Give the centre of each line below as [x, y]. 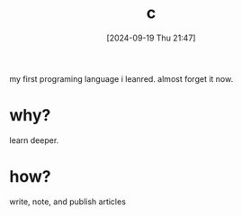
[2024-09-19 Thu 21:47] [151, 38]
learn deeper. [34, 140]
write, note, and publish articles [67, 202]
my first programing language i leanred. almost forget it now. [121, 78]
